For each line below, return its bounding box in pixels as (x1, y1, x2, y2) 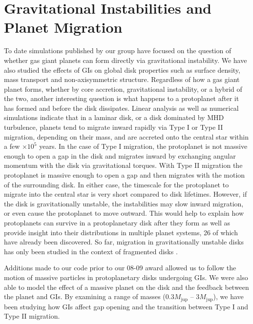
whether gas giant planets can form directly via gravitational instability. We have (4, 55, 247, 65)
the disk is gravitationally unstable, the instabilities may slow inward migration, (4, 198, 244, 208)
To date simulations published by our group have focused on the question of (4, 45, 232, 56)
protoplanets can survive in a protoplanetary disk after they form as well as (4, 218, 231, 227)
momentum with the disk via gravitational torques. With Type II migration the (4, 160, 243, 170)
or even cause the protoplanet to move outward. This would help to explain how (4, 208, 244, 218)
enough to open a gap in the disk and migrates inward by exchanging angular (4, 150, 236, 161)
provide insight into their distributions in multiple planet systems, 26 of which (4, 227, 238, 237)
